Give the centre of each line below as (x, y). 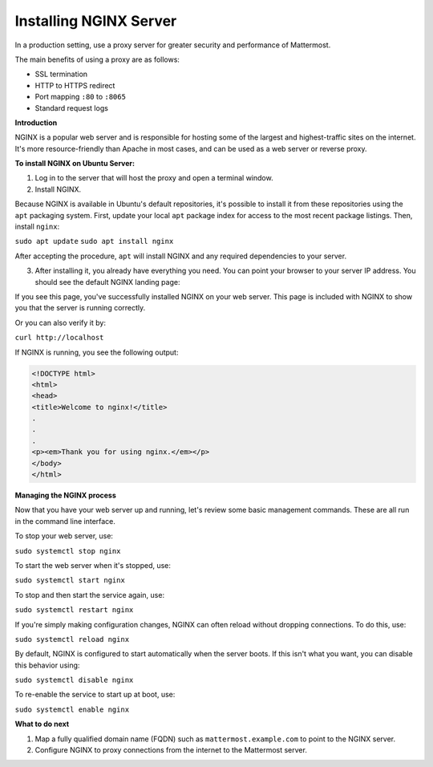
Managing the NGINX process (65, 495)
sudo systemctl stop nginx (68, 551)
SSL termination (61, 74)
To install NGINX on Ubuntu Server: (75, 164)
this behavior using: (47, 665)
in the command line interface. (65, 521)
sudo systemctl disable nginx (74, 680)
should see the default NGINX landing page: (107, 282)
